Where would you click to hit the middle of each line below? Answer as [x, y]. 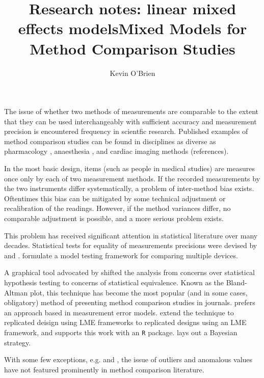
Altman [16, 292]
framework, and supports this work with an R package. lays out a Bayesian [121, 332]
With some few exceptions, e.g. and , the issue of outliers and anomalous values [128, 359]
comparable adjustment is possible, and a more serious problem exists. [114, 218]
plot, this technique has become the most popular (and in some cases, [139, 292]
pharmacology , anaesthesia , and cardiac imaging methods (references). [116, 151]
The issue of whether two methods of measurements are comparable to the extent [131, 111]
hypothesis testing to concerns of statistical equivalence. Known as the [114, 282]
